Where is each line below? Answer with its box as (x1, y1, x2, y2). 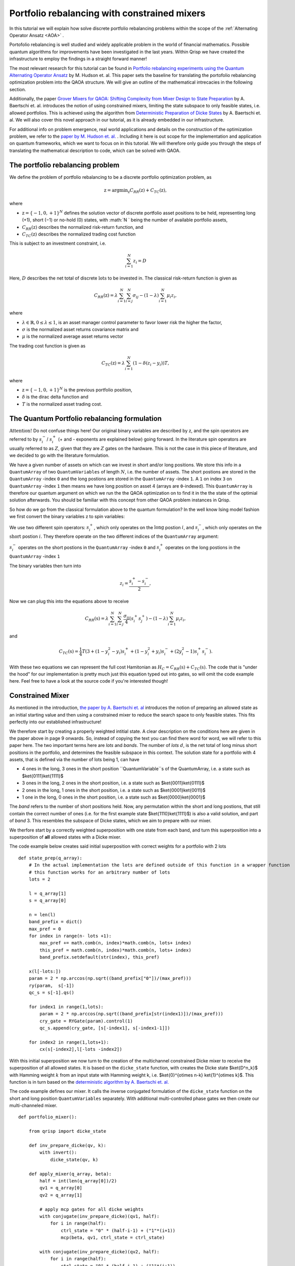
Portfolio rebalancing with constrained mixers (9, 8, 206, 19)
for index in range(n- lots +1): (28, 933, 112, 939)
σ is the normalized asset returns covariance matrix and (22, 326, 139, 332)
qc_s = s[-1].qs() (28, 990, 75, 996)
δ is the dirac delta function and (22, 394, 88, 400)
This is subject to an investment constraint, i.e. (9, 241, 106, 247)
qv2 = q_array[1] (39, 1192, 83, 1198)
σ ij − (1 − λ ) (132, 293, 159, 300)
